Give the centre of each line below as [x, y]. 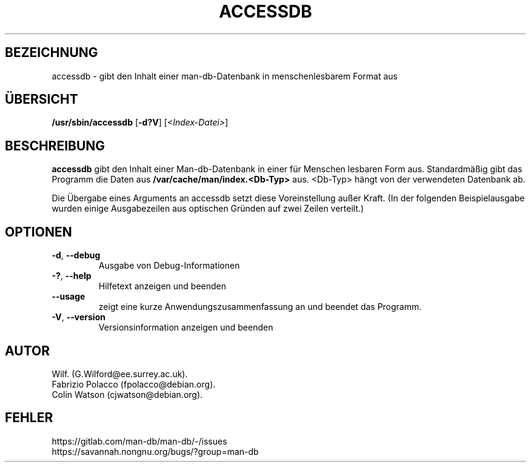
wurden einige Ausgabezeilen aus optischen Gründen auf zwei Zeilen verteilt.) [208, 209]
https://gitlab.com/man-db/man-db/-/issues [139, 441]
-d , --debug [76, 255]
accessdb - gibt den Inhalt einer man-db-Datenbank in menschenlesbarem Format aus [225, 76]
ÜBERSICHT [42, 99]
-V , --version [78, 317]
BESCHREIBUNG [55, 146]
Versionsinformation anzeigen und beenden [186, 328]
